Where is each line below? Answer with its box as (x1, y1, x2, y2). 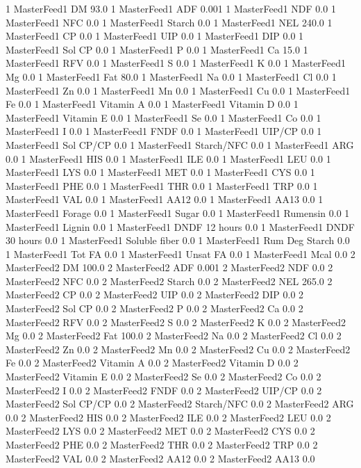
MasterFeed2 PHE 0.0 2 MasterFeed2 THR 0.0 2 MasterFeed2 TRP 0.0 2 (6, 437, 318, 451)
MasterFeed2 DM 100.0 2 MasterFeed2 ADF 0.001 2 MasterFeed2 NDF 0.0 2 (6, 260, 333, 275)
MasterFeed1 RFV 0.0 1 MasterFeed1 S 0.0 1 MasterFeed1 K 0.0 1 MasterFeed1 (6, 56, 346, 70)
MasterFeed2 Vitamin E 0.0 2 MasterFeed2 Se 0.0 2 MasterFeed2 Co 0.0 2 (6, 369, 321, 384)
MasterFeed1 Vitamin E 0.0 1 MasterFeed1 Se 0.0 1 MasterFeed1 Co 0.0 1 (6, 110, 321, 124)
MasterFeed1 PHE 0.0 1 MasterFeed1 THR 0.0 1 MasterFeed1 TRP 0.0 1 (6, 178, 318, 193)
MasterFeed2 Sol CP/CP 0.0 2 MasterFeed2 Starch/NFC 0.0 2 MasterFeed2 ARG (6, 396, 354, 411)
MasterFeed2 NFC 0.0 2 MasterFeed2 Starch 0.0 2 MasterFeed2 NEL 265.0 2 (6, 273, 333, 288)
